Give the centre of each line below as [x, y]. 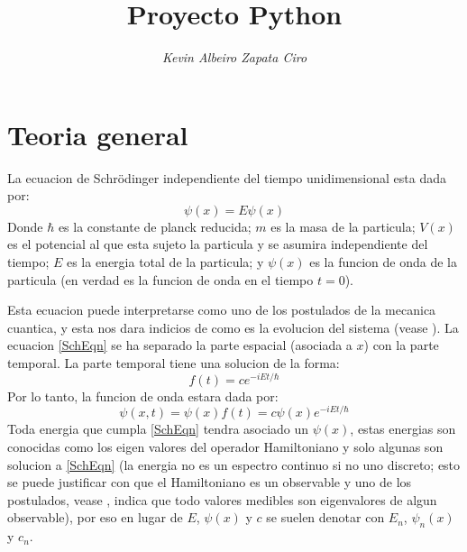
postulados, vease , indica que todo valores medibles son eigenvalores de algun [222, 499]
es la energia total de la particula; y [165, 262]
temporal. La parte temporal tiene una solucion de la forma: [174, 363]
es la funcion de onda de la [384, 262]
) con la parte [401, 345]
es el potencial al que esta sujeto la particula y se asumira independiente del [218, 244]
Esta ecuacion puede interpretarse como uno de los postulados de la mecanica [222, 310]
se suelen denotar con [325, 517]
